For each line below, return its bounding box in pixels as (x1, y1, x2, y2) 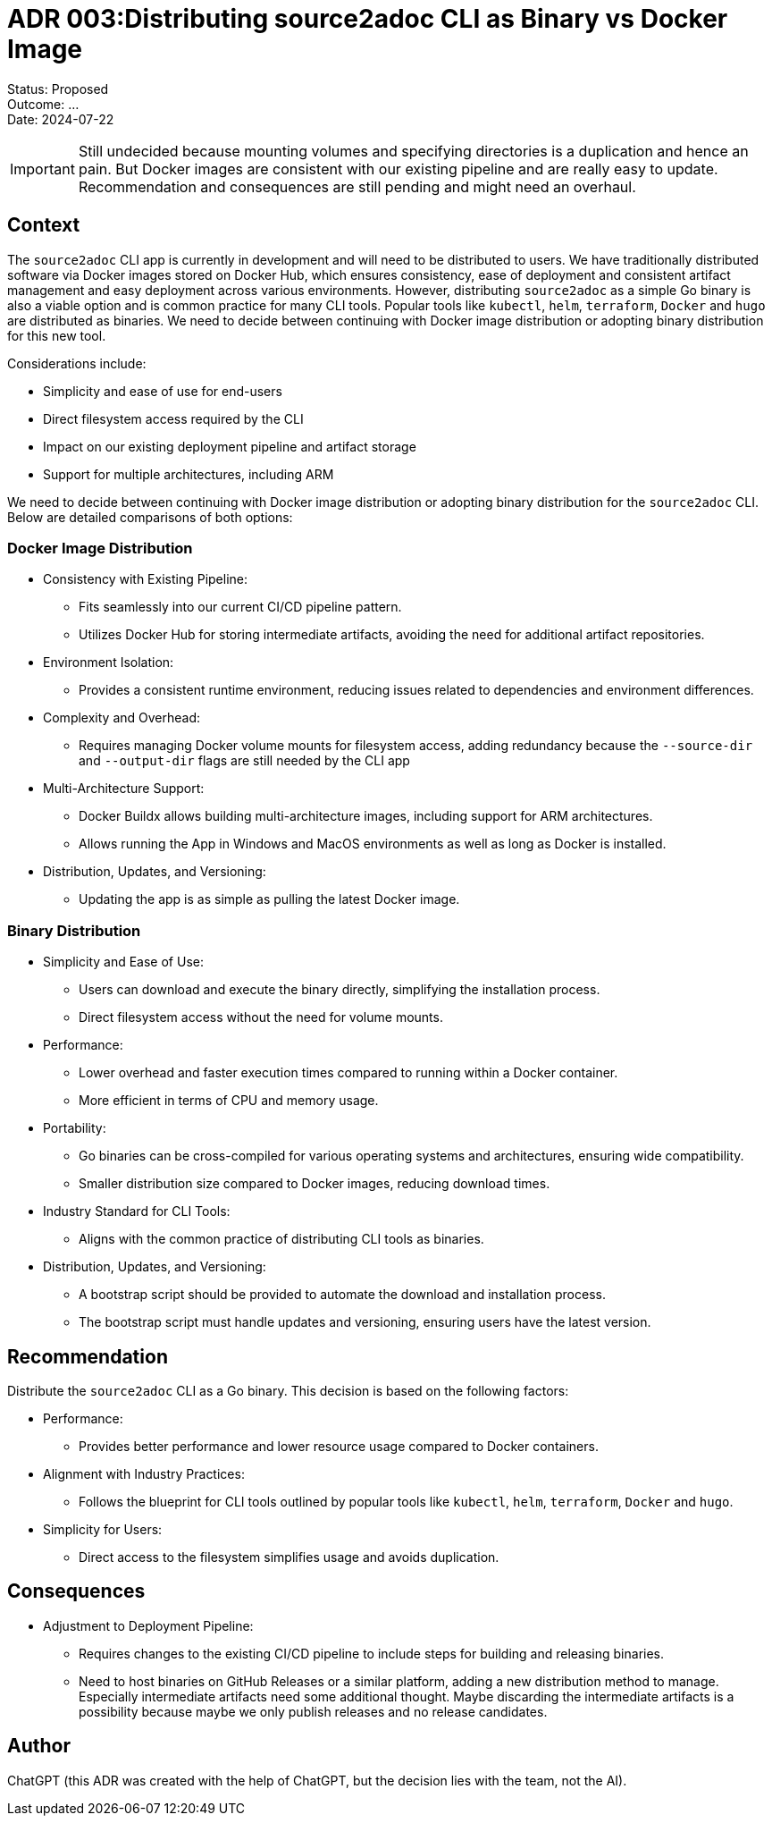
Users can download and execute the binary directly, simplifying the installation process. (79, 982, 600, 998)
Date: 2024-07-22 (7, 111, 114, 127)
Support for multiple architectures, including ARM (43, 466, 334, 482)
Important (10, 159, 75, 178)
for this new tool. (7, 327, 106, 343)
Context (7, 214, 80, 237)
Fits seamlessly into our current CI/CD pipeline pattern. (79, 599, 402, 615)
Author (7, 1734, 71, 1758)
